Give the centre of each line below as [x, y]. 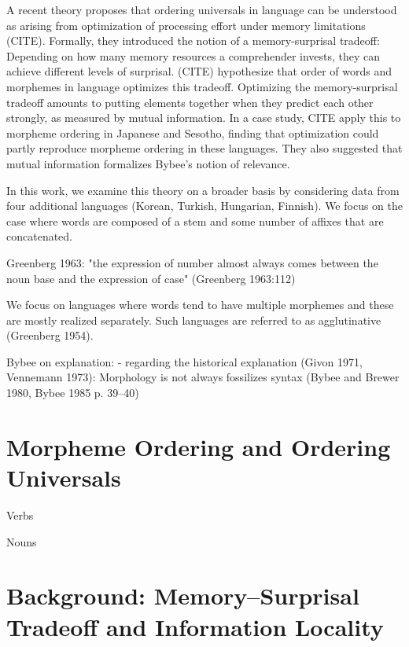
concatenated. [39, 236]
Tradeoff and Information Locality [195, 626]
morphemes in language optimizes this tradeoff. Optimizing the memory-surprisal [202, 86]
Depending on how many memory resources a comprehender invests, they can [193, 55]
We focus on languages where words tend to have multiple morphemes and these [200, 305]
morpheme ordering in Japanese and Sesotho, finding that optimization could [193, 132]
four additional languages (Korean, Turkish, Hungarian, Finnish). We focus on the [204, 206]
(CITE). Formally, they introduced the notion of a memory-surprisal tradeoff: [193, 40]
